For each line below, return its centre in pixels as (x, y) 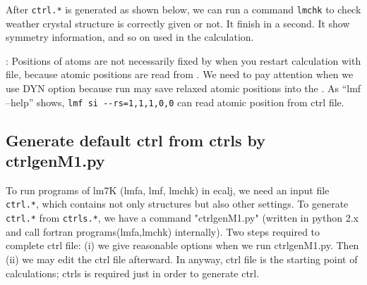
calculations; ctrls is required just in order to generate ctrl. (133, 273)
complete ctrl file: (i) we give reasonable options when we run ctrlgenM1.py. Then (182, 245)
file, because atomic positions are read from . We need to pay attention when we (180, 74)
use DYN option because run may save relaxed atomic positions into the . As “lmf (183, 88)
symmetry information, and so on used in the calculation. (130, 37)
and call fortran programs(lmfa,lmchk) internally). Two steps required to (163, 231)
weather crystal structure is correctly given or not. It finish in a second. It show (178, 23)
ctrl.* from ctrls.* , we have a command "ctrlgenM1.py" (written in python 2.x (182, 218)
